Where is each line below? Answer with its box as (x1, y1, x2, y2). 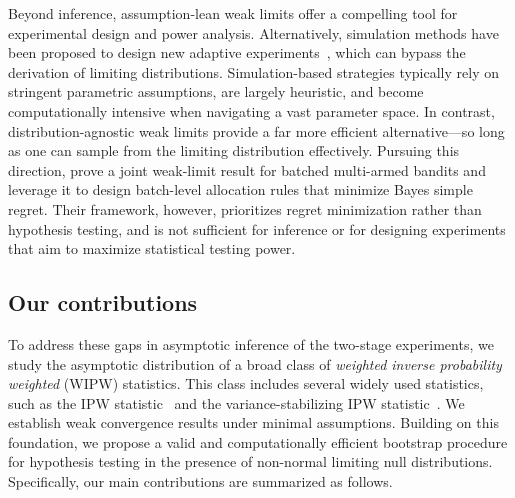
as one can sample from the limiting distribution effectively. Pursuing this (8, 140, 460, 161)
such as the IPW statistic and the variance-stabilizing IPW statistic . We (8, 392, 465, 413)
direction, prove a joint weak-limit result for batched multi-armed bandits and (8, 159, 486, 180)
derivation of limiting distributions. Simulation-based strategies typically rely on (8, 61, 499, 82)
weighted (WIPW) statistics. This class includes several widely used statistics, (8, 373, 484, 394)
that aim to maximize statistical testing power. (8, 238, 296, 259)
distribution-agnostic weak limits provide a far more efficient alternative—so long (8, 120, 505, 141)
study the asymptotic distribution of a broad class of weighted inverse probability (8, 353, 502, 374)
